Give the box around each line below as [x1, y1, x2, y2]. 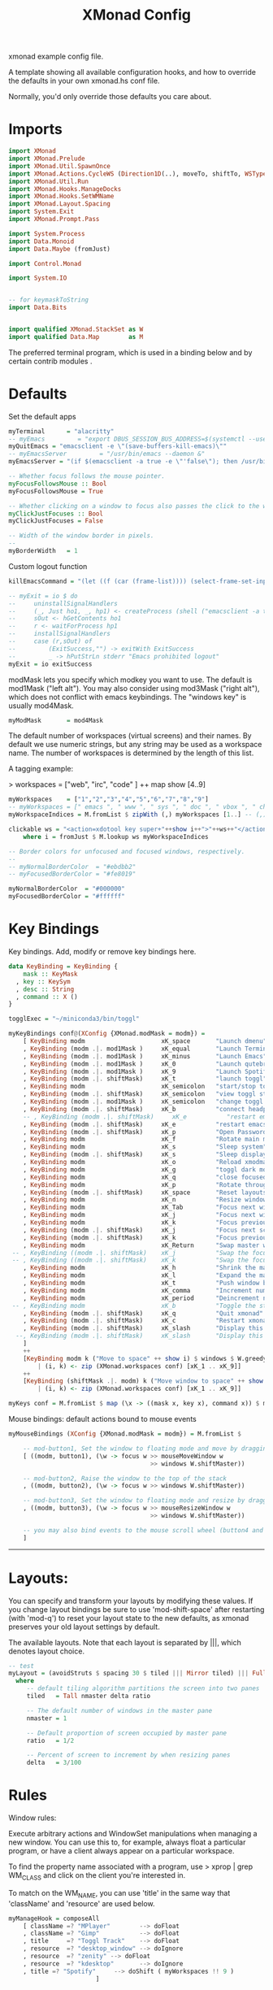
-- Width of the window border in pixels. [8, 532, 154, 540]
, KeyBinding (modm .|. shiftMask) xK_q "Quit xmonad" [23, 1309, 264, 1318]
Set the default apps [8, 411, 76, 421]
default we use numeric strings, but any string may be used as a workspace [8, 740, 262, 750]
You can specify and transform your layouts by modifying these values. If [8, 1596, 253, 1605]
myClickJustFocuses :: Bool [8, 510, 104, 518]
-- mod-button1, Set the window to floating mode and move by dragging [23, 1445, 271, 1453]
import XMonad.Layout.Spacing [8, 200, 111, 208]
